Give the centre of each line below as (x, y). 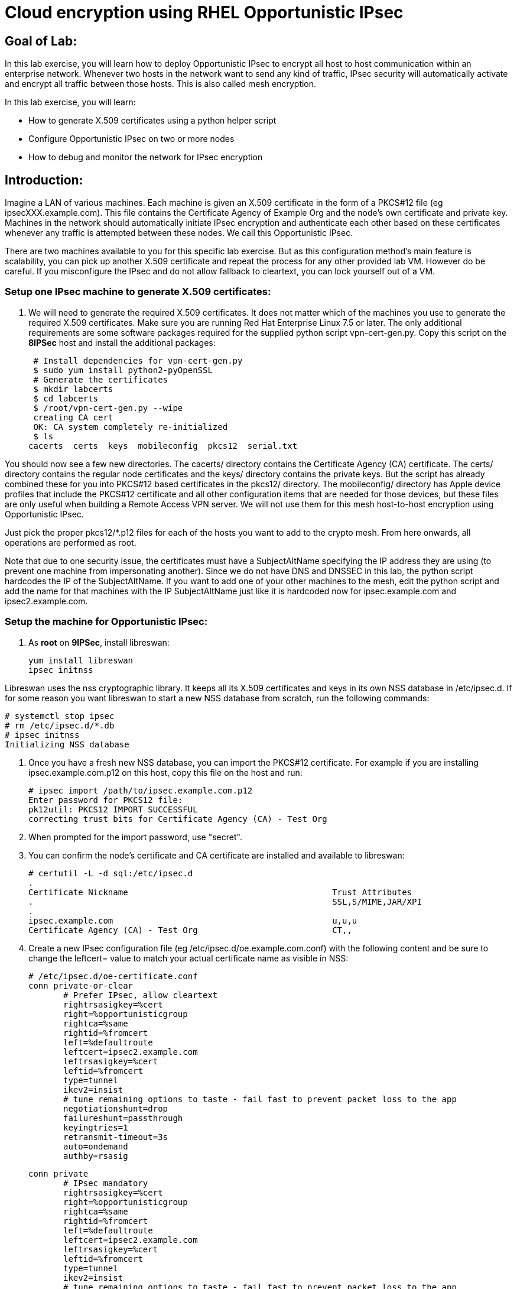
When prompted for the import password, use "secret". (135, 837)
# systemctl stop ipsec (60, 716)
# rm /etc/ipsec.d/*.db (60, 725)
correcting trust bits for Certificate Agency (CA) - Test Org (178, 819)
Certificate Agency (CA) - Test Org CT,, (190, 930)
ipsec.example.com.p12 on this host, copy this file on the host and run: (165, 772)
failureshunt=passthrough (123, 1118)
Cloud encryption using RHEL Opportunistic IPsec (204, 12)
